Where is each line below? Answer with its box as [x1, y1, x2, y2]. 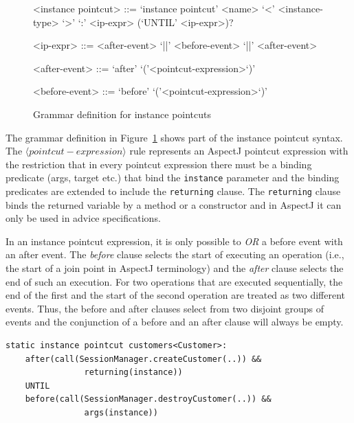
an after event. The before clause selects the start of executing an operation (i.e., [5, 247, 344, 262]
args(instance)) [84, 407, 158, 418]
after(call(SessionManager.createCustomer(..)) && [25, 354, 262, 364]
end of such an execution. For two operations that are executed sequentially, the [5, 274, 343, 288]
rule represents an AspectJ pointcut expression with [129, 144, 349, 158]
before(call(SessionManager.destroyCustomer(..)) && [25, 394, 272, 404]
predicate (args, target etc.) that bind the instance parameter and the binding [5, 170, 340, 185]
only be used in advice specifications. [5, 211, 161, 225]
